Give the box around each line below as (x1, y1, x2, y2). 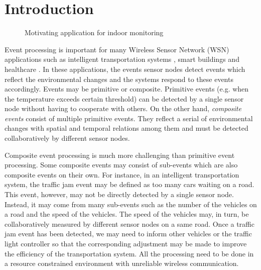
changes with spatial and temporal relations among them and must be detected (5, 123, 248, 133)
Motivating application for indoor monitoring (25, 27, 164, 38)
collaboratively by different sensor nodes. (5, 133, 130, 143)
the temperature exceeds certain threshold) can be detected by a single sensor (5, 93, 244, 104)
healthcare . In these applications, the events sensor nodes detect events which (5, 63, 245, 74)
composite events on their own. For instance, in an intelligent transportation (5, 169, 239, 179)
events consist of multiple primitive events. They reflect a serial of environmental (5, 113, 253, 123)
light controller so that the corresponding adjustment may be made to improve (5, 238, 247, 248)
